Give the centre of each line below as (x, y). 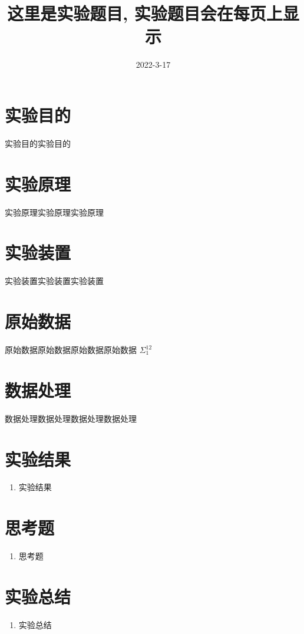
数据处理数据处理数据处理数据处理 (71, 418)
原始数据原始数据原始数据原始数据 (71, 349)
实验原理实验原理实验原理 (54, 212)
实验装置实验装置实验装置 (54, 281)
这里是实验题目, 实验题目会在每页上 (145, 13)
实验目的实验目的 (38, 143)
